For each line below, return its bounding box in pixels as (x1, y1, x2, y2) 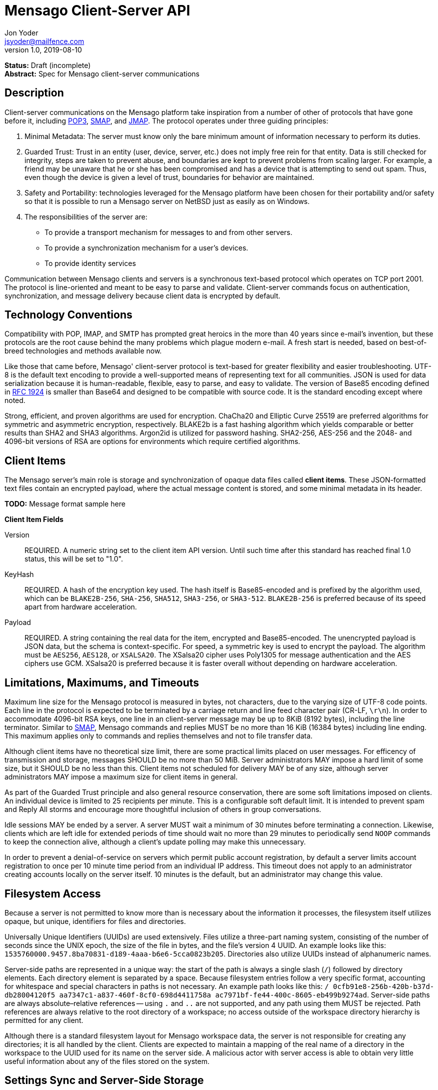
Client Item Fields (4, 515, 63, 524)
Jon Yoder (4, 28, 38, 37)
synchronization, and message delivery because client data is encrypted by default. (4, 291, 280, 300)
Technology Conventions (4, 308, 132, 321)
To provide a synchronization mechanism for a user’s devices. (44, 243, 248, 252)
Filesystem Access (4, 887, 101, 900)
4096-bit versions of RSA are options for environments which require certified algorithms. (4, 437, 300, 446)
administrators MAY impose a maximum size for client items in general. (4, 772, 238, 781)
